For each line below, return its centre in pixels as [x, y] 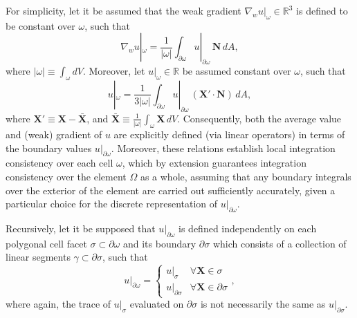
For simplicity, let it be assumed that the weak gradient [123, 10]
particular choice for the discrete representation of [112, 204]
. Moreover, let [114, 71]
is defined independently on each [248, 228]
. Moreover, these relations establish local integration [223, 148]
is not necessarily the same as [263, 304]
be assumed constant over [237, 71]
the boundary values [49, 148]
